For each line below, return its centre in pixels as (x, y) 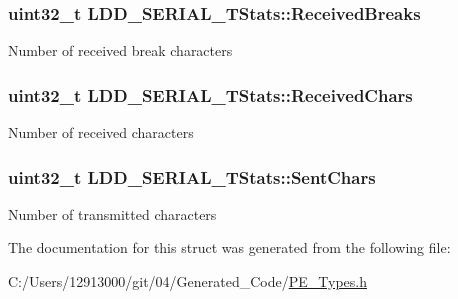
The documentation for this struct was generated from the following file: (229, 247)
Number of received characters (101, 132)
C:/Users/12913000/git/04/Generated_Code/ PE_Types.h (187, 281)
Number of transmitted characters (112, 213)
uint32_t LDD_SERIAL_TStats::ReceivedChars (210, 94)
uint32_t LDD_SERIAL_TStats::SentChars (192, 176)
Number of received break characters (120, 50)
